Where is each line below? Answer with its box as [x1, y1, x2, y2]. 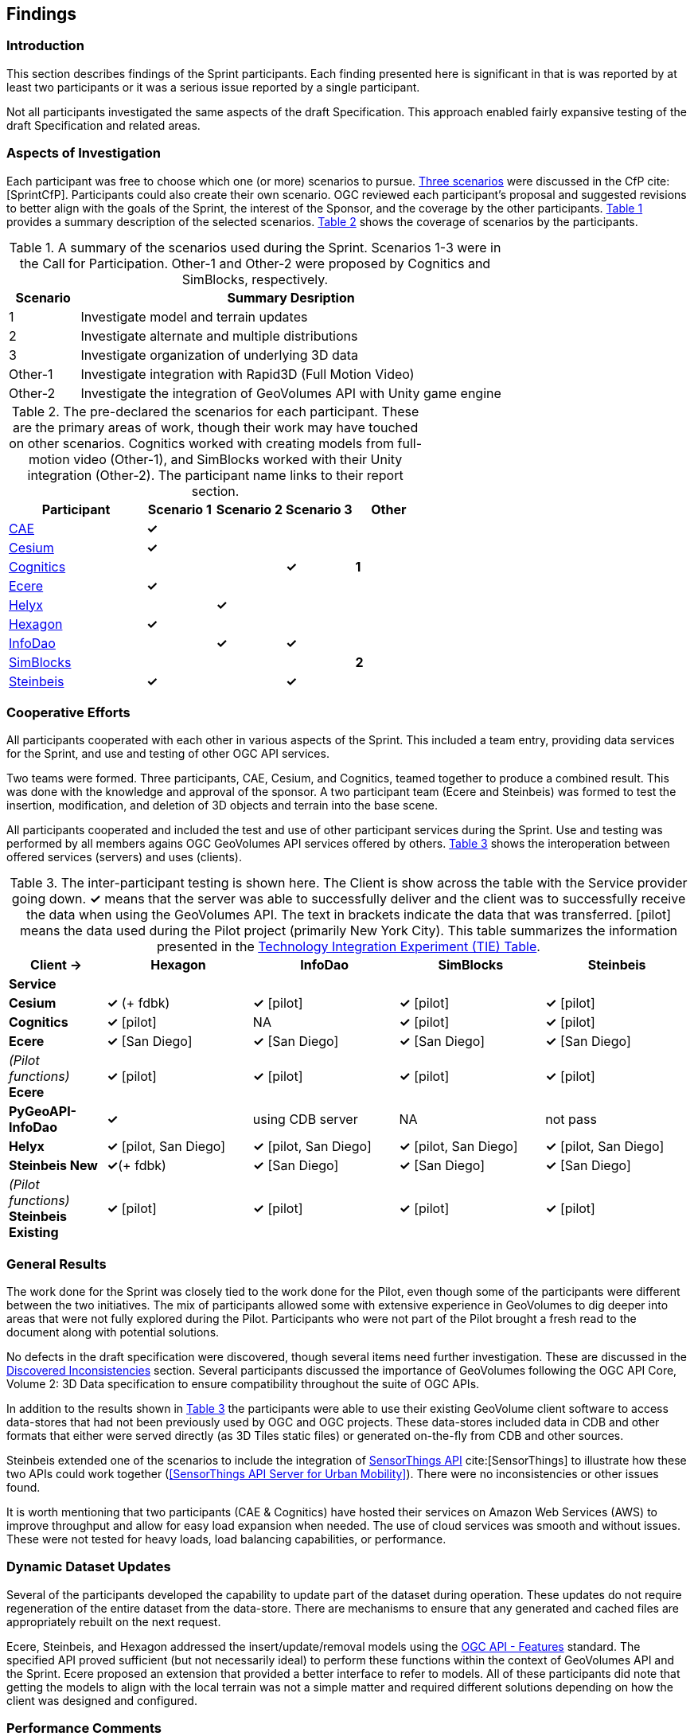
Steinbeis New [9, 1157, 98, 1174]
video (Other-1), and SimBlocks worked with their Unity [73, 451, 403, 467]
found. [6, 1480, 41, 1495]
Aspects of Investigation [6, 145, 162, 162]
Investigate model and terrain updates [80, 308, 308, 325]
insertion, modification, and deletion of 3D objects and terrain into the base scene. [6, 798, 439, 813]
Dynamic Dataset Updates [6, 1558, 171, 1575]
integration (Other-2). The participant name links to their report [27, 466, 404, 483]
